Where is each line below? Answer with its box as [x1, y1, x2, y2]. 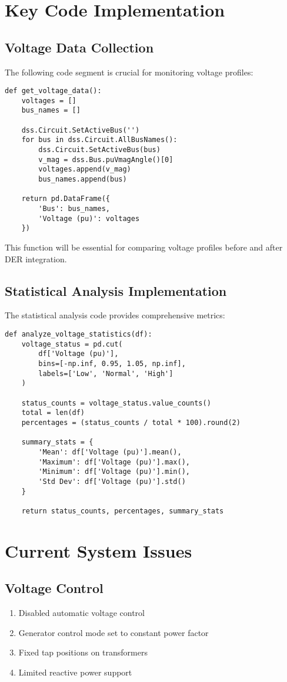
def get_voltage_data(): [5, 87, 102, 95]
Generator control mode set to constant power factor [18, 626, 209, 638]
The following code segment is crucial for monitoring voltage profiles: [5, 65, 253, 78]
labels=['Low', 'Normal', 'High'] [38, 369, 173, 378]
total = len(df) [21, 408, 85, 417]
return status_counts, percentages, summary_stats [21, 506, 224, 515]
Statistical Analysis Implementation [5, 281, 227, 299]
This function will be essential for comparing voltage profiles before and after [5, 241, 283, 253]
